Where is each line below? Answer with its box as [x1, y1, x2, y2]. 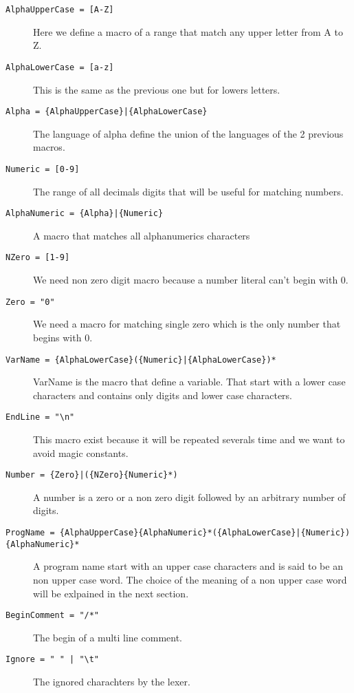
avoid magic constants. [33, 445, 129, 460]
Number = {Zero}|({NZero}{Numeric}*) [5, 470, 178, 480]
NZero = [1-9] [5, 253, 70, 263]
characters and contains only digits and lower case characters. [33, 387, 292, 402]
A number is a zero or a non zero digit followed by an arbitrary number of [33, 489, 346, 504]
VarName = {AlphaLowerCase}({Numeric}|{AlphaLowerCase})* [5, 354, 276, 365]
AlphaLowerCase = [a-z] [5, 62, 114, 72]
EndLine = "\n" [5, 412, 75, 423]
